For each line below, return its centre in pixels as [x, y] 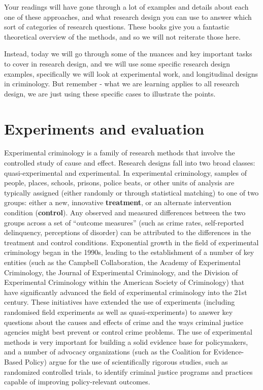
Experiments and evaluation [104, 128]
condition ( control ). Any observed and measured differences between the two [125, 213]
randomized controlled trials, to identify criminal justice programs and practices [128, 371]
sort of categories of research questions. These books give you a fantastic [117, 27]
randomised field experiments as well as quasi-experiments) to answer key [119, 312]
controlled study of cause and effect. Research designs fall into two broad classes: [130, 163]
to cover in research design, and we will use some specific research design [117, 63]
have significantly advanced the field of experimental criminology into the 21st [126, 292]
